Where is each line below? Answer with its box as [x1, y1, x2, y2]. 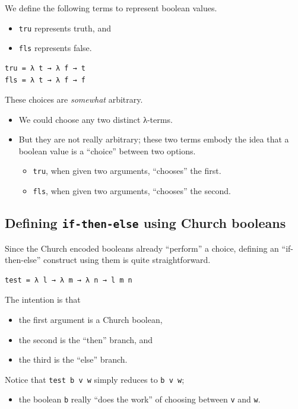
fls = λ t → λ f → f [5, 75, 86, 84]
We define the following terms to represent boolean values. [5, 2, 217, 14]
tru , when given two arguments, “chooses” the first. [33, 164, 221, 177]
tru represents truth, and [18, 21, 111, 34]
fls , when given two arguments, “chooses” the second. [33, 185, 231, 197]
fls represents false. [18, 42, 92, 54]
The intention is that [5, 293, 81, 306]
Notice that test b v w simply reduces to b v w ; [5, 373, 185, 385]
